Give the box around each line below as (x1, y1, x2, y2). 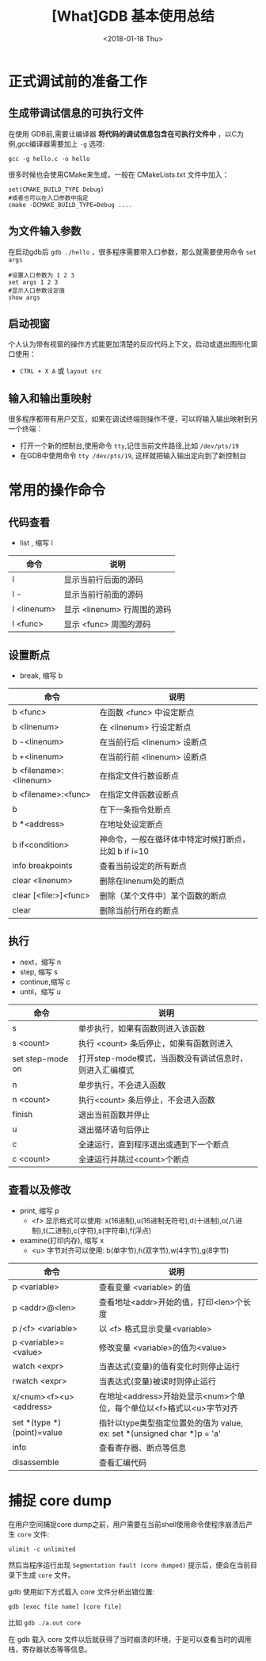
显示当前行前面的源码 (63, 589, 144, 600)
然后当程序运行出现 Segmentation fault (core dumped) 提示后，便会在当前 (8, 1560, 251, 1570)
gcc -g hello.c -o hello (8, 155, 90, 163)
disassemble (12, 1456, 59, 1468)
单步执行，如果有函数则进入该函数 (78, 1023, 206, 1034)
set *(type (12, 1417, 51, 1428)
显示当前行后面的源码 (63, 574, 144, 585)
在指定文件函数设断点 (99, 790, 180, 800)
